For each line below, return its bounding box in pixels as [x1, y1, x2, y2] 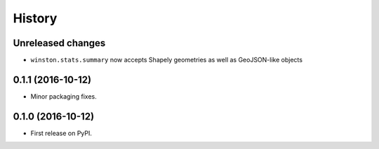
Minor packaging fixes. [30, 92, 98, 101]
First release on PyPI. [30, 129, 93, 137]
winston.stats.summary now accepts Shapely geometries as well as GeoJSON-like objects [30, 56, 303, 64]
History [13, 10, 58, 26]
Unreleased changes [13, 37, 106, 49]
